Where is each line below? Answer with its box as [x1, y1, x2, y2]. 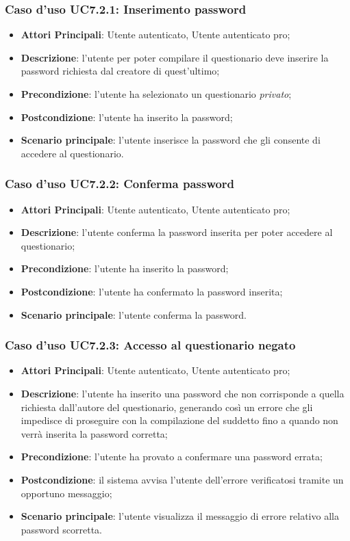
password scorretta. [21, 522, 102, 536]
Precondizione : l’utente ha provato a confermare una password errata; [21, 449, 323, 464]
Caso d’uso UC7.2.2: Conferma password [5, 175, 235, 192]
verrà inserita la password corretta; [21, 426, 168, 440]
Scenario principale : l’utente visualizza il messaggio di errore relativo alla [21, 509, 339, 523]
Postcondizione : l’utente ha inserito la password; [21, 109, 233, 124]
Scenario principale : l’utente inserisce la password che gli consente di [21, 133, 321, 147]
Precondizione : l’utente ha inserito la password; [21, 261, 229, 276]
